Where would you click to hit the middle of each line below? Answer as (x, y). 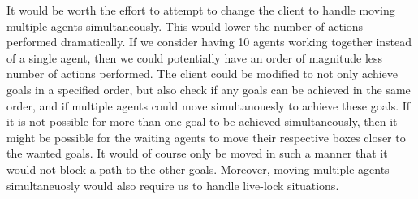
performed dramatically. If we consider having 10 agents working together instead (209, 42)
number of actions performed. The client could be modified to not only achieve (203, 74)
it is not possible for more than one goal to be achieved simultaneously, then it (202, 121)
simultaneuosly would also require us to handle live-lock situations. (173, 185)
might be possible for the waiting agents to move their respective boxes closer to (206, 137)
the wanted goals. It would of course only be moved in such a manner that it (197, 153)
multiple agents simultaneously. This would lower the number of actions (185, 26)
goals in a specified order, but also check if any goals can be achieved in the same (209, 89)
